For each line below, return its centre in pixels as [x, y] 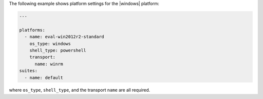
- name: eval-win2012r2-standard [64, 37]
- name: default [44, 77]
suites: [28, 71]
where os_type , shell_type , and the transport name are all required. [80, 90]
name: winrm [49, 64]
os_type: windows [50, 43]
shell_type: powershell [58, 50]
